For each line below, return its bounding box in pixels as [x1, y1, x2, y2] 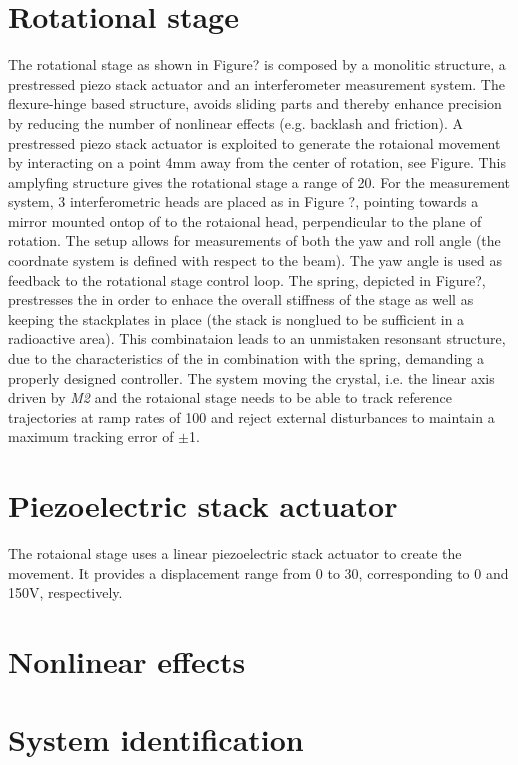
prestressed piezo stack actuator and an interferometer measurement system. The [8, 73, 505, 94]
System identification [8, 719, 304, 760]
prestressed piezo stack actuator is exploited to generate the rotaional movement [8, 132, 501, 153]
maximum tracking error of [8, 426, 174, 447]
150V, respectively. [8, 582, 123, 603]
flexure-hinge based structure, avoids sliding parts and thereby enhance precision [8, 93, 502, 114]
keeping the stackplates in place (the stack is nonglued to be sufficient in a [8, 308, 465, 329]
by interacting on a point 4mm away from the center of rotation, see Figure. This [8, 152, 506, 173]
